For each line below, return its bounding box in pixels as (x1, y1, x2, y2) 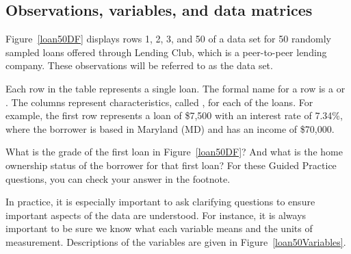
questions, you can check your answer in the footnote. (5, 171, 231, 186)
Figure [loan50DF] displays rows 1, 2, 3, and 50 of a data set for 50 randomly (5, 31, 331, 46)
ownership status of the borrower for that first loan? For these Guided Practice (5, 157, 337, 172)
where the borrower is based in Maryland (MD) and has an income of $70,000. (5, 121, 335, 136)
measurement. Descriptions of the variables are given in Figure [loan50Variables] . (5, 234, 346, 249)
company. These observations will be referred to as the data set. (5, 58, 273, 73)
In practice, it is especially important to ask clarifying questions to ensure (5, 194, 315, 209)
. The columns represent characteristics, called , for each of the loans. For (5, 94, 313, 109)
